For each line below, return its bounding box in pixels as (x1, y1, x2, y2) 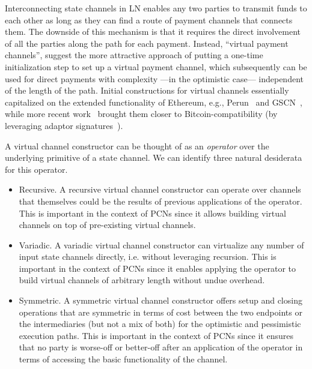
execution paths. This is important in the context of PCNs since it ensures (19, 329, 293, 341)
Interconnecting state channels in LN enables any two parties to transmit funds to (5, 2, 307, 14)
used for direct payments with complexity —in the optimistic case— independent (5, 72, 304, 85)
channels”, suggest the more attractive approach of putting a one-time (5, 49, 263, 61)
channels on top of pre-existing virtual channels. (19, 218, 196, 231)
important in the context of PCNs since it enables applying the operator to (19, 262, 296, 274)
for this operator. (5, 163, 68, 175)
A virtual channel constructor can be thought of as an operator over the (5, 139, 269, 152)
